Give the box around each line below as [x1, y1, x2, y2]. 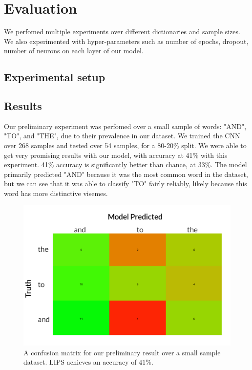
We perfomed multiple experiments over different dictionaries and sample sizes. [4, 26, 240, 37]
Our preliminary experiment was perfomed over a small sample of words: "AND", [4, 121, 247, 131]
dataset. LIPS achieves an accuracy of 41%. [23, 357, 153, 367]
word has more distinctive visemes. [4, 188, 108, 198]
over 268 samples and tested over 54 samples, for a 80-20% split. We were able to [4, 140, 247, 151]
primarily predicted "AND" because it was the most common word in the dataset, [4, 169, 248, 179]
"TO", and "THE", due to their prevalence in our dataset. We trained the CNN [4, 131, 240, 141]
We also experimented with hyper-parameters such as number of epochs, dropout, [4, 36, 249, 46]
